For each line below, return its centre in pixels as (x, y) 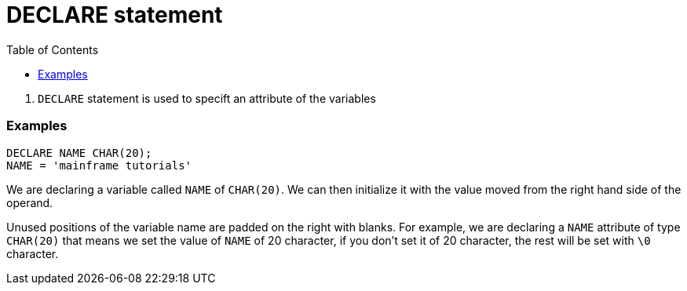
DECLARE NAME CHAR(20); (79, 153)
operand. (30, 202)
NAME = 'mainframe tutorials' (99, 165)
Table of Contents (53, 49)
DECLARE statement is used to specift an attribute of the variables (207, 98)
